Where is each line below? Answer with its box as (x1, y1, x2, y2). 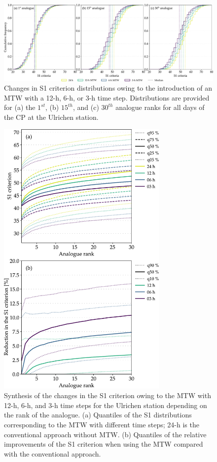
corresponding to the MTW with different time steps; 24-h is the (4, 419, 199, 430)
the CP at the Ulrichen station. (4, 112, 99, 122)
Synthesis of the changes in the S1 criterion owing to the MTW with (4, 390, 211, 401)
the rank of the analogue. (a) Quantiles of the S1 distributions (4, 410, 192, 420)
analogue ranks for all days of (115, 102, 205, 112)
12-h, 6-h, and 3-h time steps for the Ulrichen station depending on (4, 400, 207, 410)
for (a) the (4, 102, 36, 112)
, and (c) (72, 102, 99, 112)
